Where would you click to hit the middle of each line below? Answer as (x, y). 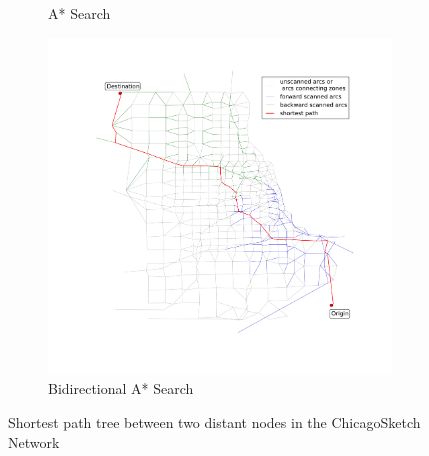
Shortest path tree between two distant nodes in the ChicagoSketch (214, 422)
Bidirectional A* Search (121, 388)
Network (34, 441)
